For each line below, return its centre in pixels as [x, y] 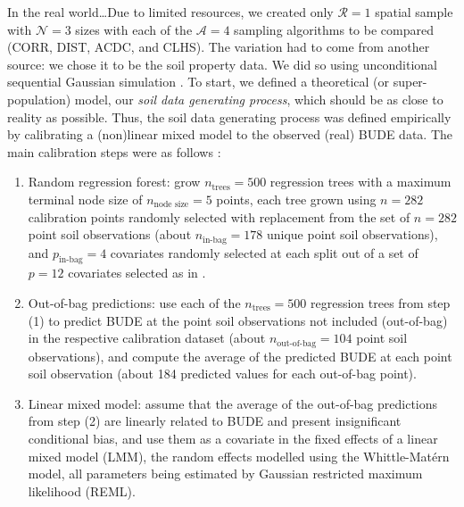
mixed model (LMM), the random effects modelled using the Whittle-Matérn [239, 456]
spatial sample [414, 12]
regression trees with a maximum [360, 182]
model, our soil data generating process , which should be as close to [259, 99]
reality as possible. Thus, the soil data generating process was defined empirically [229, 116]
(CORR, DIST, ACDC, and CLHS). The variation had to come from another [219, 47]
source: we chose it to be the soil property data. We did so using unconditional [222, 64]
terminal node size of [85, 199]
